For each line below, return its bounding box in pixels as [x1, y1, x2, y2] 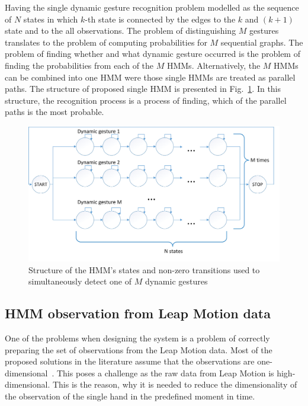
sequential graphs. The [220, 36, 303, 48]
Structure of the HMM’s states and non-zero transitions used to [28, 263, 260, 276]
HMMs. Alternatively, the [166, 59, 261, 71]
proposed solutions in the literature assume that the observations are [5, 355, 255, 367]
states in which [23, 12, 78, 25]
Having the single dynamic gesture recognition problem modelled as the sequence [5, 1, 299, 13]
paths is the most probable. [5, 106, 104, 118]
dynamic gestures [145, 275, 208, 287]
